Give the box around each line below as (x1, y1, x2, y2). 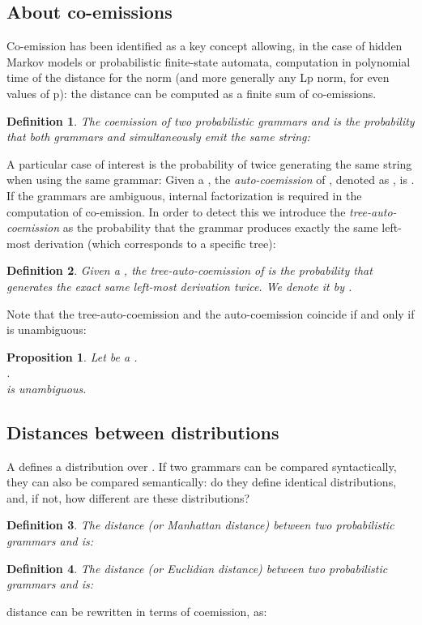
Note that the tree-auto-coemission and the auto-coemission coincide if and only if (6, 305, 415, 322)
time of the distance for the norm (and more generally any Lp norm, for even (6, 69, 390, 86)
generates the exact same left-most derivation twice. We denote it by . (6, 277, 352, 294)
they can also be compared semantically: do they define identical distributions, (6, 473, 397, 490)
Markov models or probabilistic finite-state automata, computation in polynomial (6, 53, 411, 70)
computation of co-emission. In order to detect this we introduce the (6, 203, 346, 220)
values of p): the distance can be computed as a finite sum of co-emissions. (6, 84, 377, 101)
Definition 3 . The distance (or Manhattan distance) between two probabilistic (6, 516, 394, 533)
